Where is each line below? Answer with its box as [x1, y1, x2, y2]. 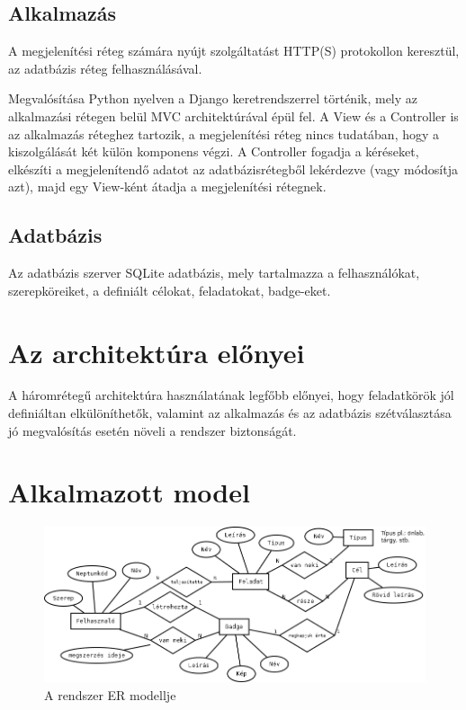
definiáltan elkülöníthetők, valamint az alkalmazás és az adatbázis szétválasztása [8, 404, 452, 422]
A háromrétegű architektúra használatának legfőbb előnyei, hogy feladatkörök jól [8, 386, 454, 404]
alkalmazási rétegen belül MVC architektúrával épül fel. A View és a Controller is [8, 106, 459, 125]
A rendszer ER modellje [44, 686, 176, 705]
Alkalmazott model [8, 474, 250, 510]
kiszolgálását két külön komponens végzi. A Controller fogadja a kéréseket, [8, 142, 419, 161]
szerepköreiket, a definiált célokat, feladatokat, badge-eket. [8, 280, 331, 299]
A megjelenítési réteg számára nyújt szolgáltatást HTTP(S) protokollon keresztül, [8, 41, 460, 60]
